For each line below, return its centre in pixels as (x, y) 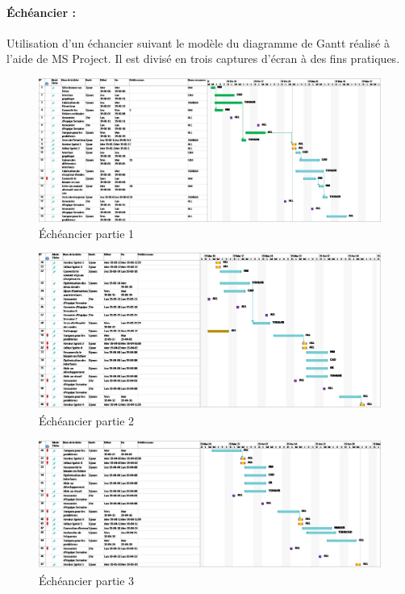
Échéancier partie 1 (87, 233)
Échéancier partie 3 (87, 581)
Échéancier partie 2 (87, 420)
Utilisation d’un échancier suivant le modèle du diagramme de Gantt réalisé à (198, 42)
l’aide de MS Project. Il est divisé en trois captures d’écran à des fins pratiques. (203, 59)
